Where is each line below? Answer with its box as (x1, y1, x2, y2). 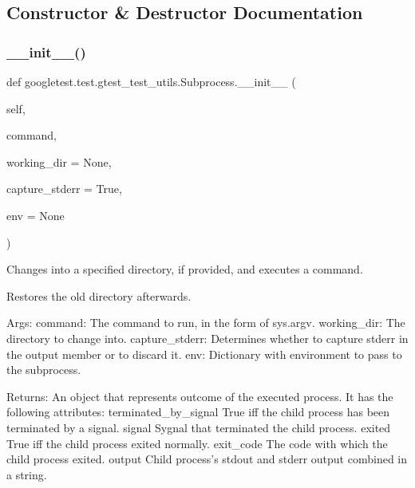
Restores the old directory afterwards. (6, 287, 192, 304)
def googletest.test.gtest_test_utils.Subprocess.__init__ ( (6, 73, 296, 89)
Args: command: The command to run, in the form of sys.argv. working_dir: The (6, 314, 405, 331)
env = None (6, 207, 65, 223)
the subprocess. (6, 361, 81, 378)
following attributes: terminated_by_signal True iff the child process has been (6, 403, 390, 420)
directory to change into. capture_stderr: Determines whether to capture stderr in (6, 329, 409, 346)
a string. (6, 466, 47, 482)
